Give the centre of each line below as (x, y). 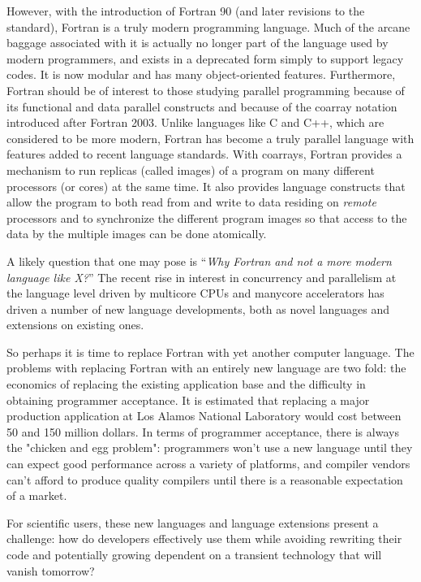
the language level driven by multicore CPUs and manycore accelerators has (195, 293)
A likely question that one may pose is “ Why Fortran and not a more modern (199, 261)
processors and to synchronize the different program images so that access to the (207, 217)
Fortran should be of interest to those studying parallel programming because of (206, 90)
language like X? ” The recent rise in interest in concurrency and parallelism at (202, 277)
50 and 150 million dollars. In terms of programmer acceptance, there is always (203, 431)
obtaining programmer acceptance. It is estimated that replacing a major (188, 400)
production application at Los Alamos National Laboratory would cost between (204, 416)
